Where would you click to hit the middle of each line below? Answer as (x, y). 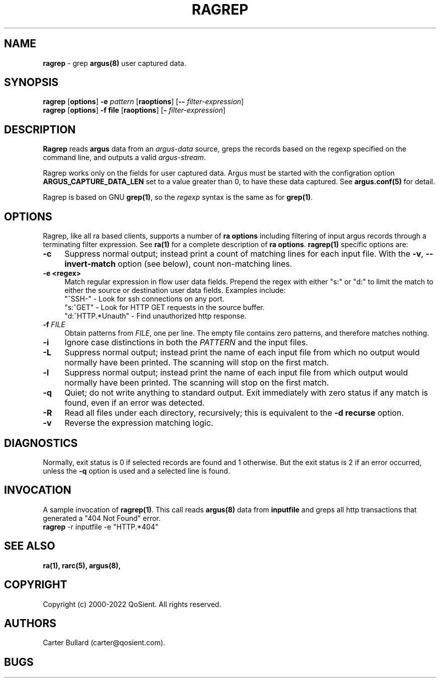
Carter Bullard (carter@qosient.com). (104, 643)
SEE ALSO (30, 546)
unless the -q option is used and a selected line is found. (136, 471)
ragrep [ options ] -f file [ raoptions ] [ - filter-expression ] (134, 110)
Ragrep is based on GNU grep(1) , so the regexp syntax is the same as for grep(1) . (178, 197)
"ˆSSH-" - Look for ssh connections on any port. (144, 299)
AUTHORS (30, 623)
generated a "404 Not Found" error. (102, 518)
